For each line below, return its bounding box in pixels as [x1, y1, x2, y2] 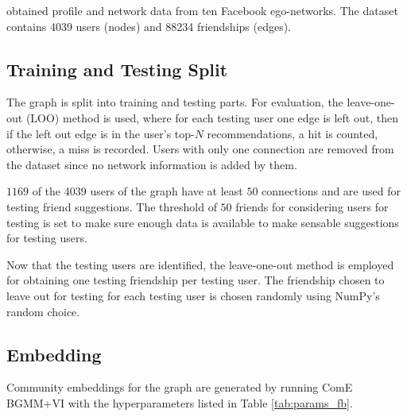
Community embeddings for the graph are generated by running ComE [6, 379, 353, 396]
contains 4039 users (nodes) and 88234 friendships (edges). [6, 17, 292, 34]
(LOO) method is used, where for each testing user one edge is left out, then [25, 109, 398, 125]
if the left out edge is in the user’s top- [6, 125, 195, 141]
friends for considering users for [235, 198, 389, 214]
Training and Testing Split [6, 56, 228, 81]
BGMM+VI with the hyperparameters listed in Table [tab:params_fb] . [6, 394, 353, 411]
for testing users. [6, 230, 87, 246]
